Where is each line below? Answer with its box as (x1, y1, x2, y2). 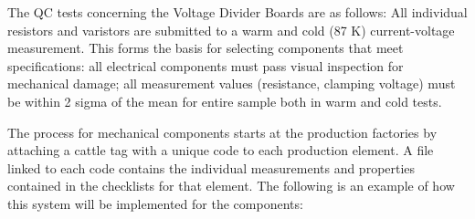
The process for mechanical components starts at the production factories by (7, 122, 438, 141)
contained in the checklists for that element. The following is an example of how (7, 176, 455, 195)
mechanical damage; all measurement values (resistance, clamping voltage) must (7, 74, 456, 93)
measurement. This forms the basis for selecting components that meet (7, 38, 404, 57)
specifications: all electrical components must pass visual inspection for (7, 56, 404, 75)
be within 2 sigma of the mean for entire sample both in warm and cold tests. (7, 91, 442, 110)
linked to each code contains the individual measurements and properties (7, 158, 416, 177)
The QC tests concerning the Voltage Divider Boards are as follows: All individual (7, 3, 468, 21)
